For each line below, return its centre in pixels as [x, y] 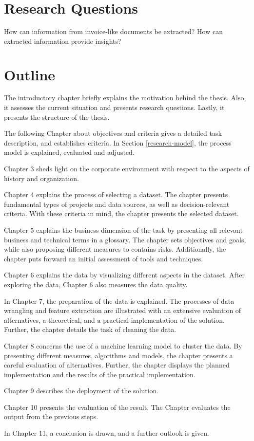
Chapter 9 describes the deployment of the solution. [81, 391]
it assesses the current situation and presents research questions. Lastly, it [114, 107]
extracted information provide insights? [63, 41]
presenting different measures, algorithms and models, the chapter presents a [118, 355]
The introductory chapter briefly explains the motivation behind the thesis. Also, [125, 98]
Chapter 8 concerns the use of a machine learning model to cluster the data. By [123, 345]
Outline [30, 74]
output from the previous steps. [51, 416]
